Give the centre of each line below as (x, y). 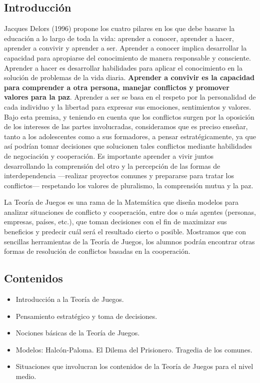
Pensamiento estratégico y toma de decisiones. (86, 316)
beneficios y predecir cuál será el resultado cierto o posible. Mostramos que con (125, 232)
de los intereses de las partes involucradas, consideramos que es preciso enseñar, (126, 126)
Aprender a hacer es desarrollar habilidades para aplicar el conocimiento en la (123, 67)
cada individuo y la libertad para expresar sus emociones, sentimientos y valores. (128, 106)
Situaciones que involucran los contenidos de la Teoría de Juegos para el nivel (134, 366)
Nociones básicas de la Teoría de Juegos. (78, 333)
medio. (26, 376)
